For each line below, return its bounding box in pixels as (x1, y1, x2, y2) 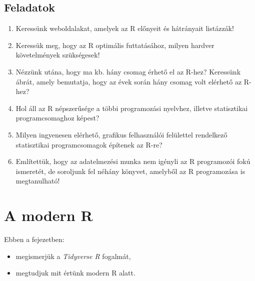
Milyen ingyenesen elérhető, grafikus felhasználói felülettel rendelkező (15, 129, 227, 139)
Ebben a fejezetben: (4, 234, 64, 244)
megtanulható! (15, 175, 60, 186)
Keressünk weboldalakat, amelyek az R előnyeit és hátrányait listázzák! (15, 23, 234, 33)
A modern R (4, 205, 93, 225)
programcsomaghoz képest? (15, 112, 99, 123)
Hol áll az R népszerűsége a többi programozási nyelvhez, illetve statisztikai (15, 102, 248, 113)
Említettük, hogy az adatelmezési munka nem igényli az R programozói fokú (15, 156, 250, 166)
